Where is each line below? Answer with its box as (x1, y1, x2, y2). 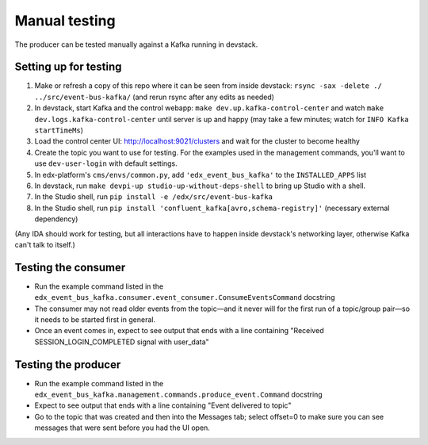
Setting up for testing (14, 60, 122, 74)
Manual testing (14, 12, 116, 29)
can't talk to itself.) (14, 240, 75, 249)
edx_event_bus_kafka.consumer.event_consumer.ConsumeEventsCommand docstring (34, 293, 335, 302)
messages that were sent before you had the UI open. (34, 423, 210, 432)
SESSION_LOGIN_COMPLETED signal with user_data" (34, 337, 209, 347)
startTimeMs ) (34, 125, 83, 135)
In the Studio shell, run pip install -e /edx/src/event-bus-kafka (34, 192, 273, 201)
